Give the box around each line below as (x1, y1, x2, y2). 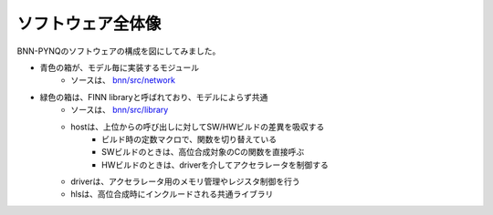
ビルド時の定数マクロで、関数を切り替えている (101, 133, 278, 145)
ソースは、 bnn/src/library (70, 105, 169, 116)
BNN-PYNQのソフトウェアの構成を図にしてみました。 (16, 46, 221, 56)
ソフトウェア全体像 (16, 14, 162, 34)
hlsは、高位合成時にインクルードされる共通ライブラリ (70, 189, 274, 200)
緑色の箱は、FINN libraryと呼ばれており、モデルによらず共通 (39, 91, 268, 102)
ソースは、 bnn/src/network (70, 75, 175, 86)
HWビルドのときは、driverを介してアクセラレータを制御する (101, 159, 329, 170)
